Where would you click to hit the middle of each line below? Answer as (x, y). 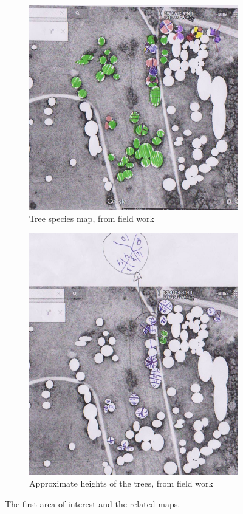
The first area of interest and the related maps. (93, 503)
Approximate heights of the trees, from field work (121, 483)
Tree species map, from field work (92, 218)
